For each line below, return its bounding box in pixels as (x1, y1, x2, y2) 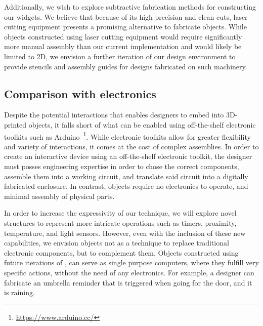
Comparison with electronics (4, 86, 156, 101)
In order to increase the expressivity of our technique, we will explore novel (4, 208, 237, 218)
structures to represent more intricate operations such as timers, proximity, (4, 217, 237, 228)
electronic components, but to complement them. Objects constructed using (4, 247, 239, 258)
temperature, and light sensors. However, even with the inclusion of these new (4, 227, 246, 238)
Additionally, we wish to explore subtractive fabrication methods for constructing (4, 2, 256, 12)
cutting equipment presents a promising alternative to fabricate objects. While (4, 21, 247, 32)
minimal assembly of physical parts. (4, 190, 115, 201)
